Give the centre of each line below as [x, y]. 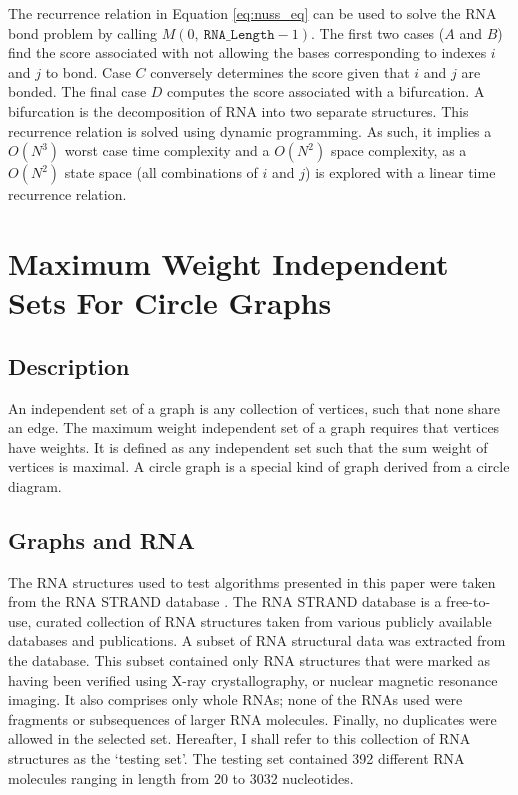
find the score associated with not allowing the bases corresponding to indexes [247, 52]
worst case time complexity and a [167, 150]
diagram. [35, 485]
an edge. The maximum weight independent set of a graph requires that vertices [254, 427]
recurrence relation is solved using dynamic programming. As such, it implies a [250, 130]
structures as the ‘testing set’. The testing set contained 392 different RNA [236, 758]
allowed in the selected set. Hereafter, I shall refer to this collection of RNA [239, 738]
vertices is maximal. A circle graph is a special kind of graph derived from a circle [259, 466]
